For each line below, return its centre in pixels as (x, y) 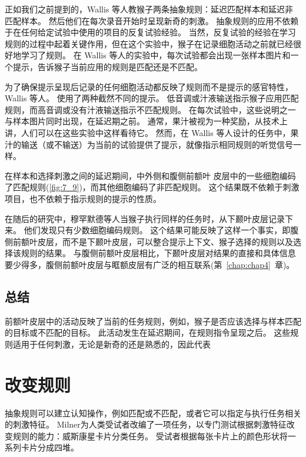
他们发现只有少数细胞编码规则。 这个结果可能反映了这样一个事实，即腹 (161, 230)
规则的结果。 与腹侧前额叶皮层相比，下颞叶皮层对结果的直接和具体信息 (158, 253)
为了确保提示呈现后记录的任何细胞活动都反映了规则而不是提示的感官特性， (149, 86)
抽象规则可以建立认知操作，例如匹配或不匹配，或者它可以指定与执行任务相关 (153, 413)
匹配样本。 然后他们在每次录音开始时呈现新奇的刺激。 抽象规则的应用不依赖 (152, 20)
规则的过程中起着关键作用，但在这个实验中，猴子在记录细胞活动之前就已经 (149, 43)
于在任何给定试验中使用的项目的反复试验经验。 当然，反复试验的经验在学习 (150, 32)
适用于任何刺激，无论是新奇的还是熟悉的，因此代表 (112, 344)
